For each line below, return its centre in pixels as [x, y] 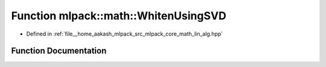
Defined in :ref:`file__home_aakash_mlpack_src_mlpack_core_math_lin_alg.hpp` [125, 34]
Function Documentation [59, 51]
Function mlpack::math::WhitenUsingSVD [119, 16]
